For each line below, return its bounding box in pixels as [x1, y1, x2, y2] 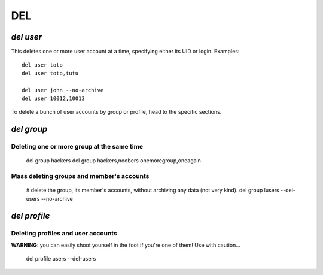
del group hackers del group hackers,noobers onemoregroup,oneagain [26, 157, 202, 164]
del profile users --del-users [26, 255, 96, 262]
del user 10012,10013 [22, 95, 85, 102]
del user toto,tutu [22, 69, 79, 77]
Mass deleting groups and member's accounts [11, 172, 150, 180]
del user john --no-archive [22, 87, 104, 93]
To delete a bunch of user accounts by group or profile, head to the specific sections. [11, 108, 222, 116]
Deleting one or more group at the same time [11, 143, 144, 151]
